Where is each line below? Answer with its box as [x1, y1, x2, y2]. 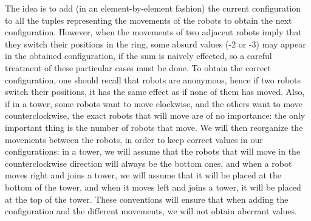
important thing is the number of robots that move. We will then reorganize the [5, 121, 303, 133]
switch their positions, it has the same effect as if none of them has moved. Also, [5, 85, 305, 98]
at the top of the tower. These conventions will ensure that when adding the [5, 192, 289, 205]
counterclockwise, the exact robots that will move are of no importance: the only [5, 109, 306, 122]
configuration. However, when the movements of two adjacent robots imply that [5, 26, 302, 38]
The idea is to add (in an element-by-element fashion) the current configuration [5, 2, 301, 14]
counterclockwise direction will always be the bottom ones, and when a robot [5, 156, 292, 169]
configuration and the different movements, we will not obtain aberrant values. [5, 205, 297, 217]
